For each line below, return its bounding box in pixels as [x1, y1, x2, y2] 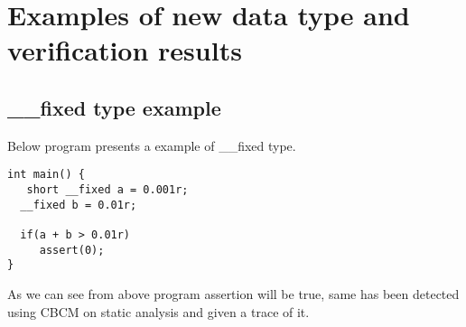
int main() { [7, 168, 85, 182]
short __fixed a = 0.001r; [26, 183, 189, 197]
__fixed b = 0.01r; [20, 198, 137, 211]
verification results [7, 32, 242, 69]
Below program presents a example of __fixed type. [7, 135, 296, 154]
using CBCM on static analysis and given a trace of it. [7, 302, 310, 321]
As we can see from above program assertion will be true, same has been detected [7, 284, 460, 303]
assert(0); [39, 243, 105, 257]
